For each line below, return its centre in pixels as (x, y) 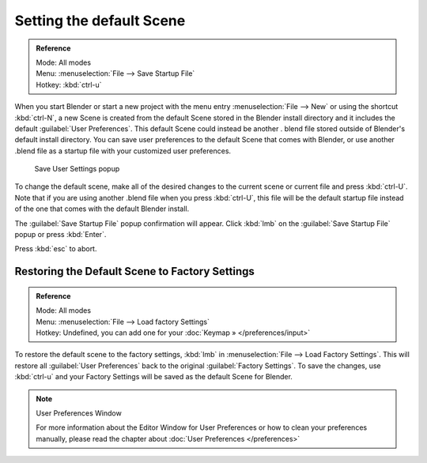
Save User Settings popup (77, 169)
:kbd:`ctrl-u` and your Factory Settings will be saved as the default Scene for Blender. (153, 377)
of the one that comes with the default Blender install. (102, 209)
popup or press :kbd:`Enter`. (60, 235)
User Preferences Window (79, 413)
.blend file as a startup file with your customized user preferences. (123, 151)
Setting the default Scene (100, 21)
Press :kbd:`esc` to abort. (56, 249)
